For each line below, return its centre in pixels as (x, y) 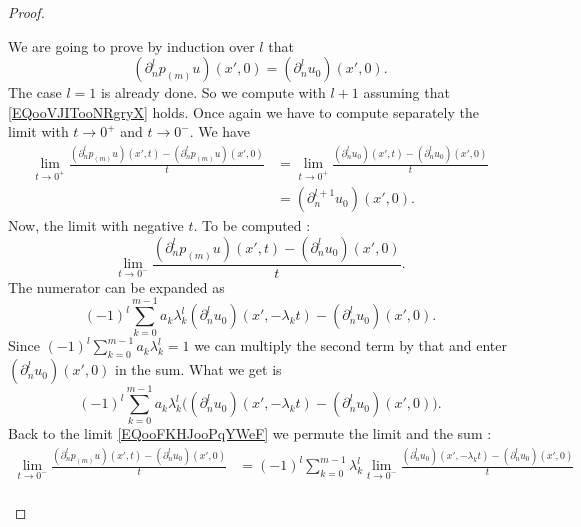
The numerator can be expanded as (116, 286)
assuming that (406, 92)
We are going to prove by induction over (131, 45)
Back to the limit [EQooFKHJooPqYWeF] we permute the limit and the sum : (250, 433)
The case (35, 92)
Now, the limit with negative (96, 225)
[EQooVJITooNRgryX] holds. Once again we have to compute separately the (243, 111)
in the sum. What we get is (198, 369)
